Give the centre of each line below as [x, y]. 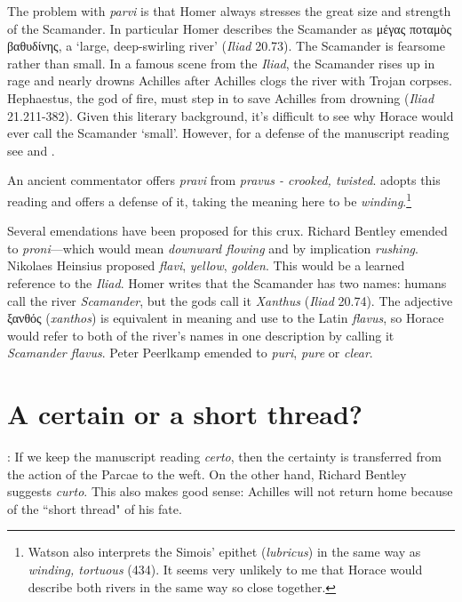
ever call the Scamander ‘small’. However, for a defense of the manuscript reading [228, 133]
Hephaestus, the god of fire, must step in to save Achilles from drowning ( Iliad [221, 97]
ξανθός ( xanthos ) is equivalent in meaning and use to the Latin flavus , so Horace [226, 318]
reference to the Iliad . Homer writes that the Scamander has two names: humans [227, 282]
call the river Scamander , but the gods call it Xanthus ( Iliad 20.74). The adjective [230, 300]
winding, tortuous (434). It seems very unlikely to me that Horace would [225, 570]
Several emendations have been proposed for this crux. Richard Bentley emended [227, 231]
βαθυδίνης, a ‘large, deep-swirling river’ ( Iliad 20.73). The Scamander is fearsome [226, 46]
